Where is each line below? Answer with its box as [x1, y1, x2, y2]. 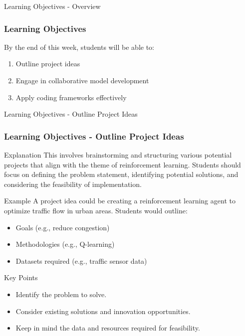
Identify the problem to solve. [15, 289, 107, 299]
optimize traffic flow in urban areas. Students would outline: [4, 205, 188, 215]
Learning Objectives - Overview [4, 1, 101, 11]
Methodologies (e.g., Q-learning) [15, 239, 115, 249]
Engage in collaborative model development [15, 75, 149, 85]
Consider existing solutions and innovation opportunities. [15, 306, 191, 316]
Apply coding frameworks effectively [15, 92, 127, 102]
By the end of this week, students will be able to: [4, 41, 155, 52]
